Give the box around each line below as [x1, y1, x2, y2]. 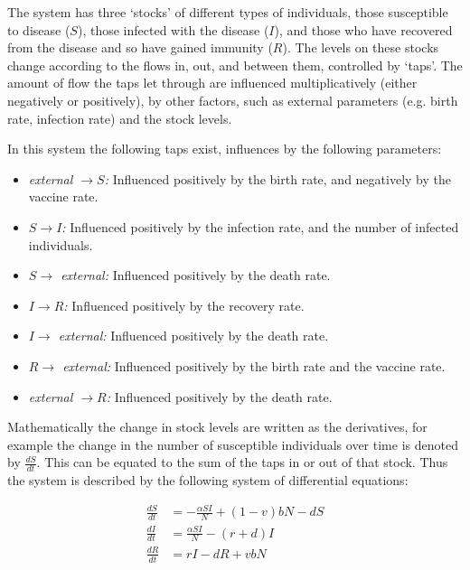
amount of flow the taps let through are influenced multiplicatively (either [7, 73, 418, 92]
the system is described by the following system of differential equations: [7, 471, 409, 490]
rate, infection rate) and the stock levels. [7, 108, 232, 127]
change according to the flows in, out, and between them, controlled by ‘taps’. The [7, 55, 463, 74]
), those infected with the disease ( [77, 20, 269, 39]
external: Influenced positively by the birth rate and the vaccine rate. [62, 356, 446, 375]
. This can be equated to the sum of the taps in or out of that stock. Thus [36, 453, 448, 472]
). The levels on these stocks [282, 38, 439, 57]
